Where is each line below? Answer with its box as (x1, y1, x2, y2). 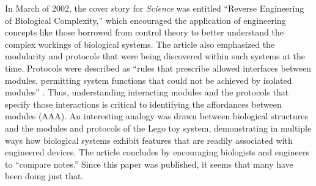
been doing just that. (5, 169, 84, 182)
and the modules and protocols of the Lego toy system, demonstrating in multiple (5, 121, 312, 134)
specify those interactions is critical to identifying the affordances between (5, 97, 282, 110)
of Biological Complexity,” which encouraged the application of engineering (5, 13, 286, 26)
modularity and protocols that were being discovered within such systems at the (5, 50, 305, 62)
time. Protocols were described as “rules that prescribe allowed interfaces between (5, 61, 311, 74)
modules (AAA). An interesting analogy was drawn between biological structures (5, 110, 308, 122)
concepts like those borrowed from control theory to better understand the (5, 26, 284, 39)
